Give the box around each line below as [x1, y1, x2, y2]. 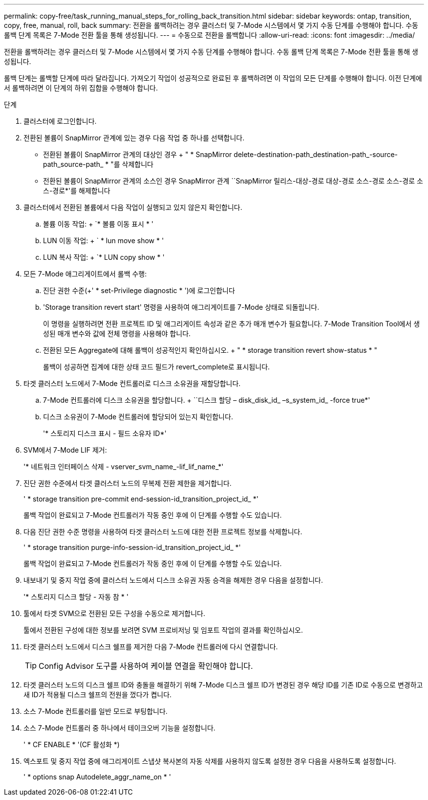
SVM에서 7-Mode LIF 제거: [23, 446, 107, 454]
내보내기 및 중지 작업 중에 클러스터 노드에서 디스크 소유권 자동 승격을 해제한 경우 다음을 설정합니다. [23, 576, 323, 584]
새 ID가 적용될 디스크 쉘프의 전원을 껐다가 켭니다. [23, 690, 172, 699]
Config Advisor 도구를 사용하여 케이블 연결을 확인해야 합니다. [39, 661, 253, 671]
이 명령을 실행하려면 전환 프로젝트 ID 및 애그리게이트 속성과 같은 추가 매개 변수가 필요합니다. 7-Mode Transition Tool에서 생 [43, 320, 420, 328]
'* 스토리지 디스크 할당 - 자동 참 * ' [23, 593, 128, 601]
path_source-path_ [43, 160, 104, 168]
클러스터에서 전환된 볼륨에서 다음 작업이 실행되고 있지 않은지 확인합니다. [23, 203, 242, 211]
